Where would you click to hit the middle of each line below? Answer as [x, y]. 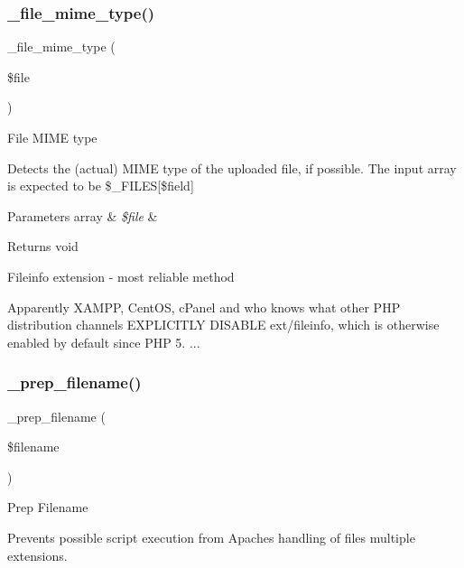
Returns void [43, 246]
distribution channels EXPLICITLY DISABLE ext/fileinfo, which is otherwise [223, 325]
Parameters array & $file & [83, 215]
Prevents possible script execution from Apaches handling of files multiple [211, 537]
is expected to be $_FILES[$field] [101, 186]
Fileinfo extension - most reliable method [121, 276]
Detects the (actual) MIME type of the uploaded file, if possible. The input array [232, 168]
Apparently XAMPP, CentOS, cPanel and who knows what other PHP [204, 307]
